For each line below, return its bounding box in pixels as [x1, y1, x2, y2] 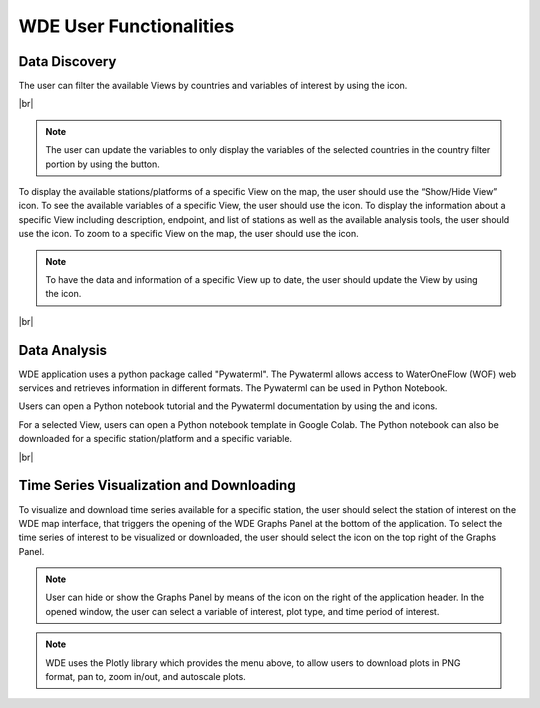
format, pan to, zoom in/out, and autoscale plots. [45, 671, 247, 683]
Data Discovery [18, 53, 117, 70]
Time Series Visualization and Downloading [18, 477, 296, 494]
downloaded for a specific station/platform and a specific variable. [18, 433, 293, 445]
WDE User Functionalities [18, 15, 235, 37]
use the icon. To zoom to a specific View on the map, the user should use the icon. [18, 228, 359, 240]
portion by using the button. [45, 158, 160, 170]
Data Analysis [18, 341, 108, 359]
